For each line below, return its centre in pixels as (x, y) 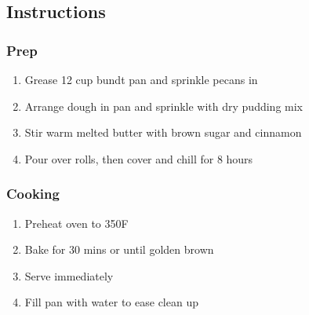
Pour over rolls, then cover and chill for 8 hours (139, 158)
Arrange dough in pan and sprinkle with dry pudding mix (164, 106)
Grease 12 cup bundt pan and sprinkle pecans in (141, 79)
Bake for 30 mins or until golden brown (119, 249)
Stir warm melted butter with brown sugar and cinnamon (163, 132)
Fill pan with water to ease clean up (111, 302)
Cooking (33, 194)
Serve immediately (69, 275)
